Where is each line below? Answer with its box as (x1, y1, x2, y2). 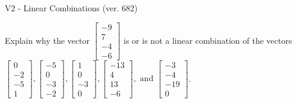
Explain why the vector (5, 34, 90, 46)
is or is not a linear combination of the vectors (124, 34, 292, 46)
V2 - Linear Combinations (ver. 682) (5, 2, 138, 14)
